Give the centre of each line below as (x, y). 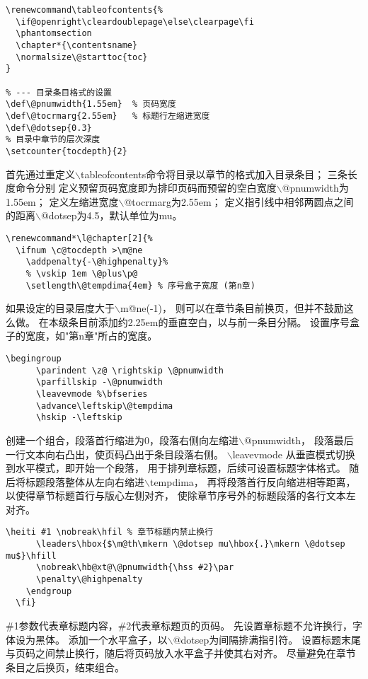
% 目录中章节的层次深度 (53, 140)
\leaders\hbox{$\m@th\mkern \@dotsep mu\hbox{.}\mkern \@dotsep (190, 544)
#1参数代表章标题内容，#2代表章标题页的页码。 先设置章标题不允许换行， (179, 626)
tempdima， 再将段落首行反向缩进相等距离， (253, 481)
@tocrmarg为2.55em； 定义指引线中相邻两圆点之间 (239, 201)
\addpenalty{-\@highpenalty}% (97, 262)
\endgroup (49, 591)
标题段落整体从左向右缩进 (85, 481)
